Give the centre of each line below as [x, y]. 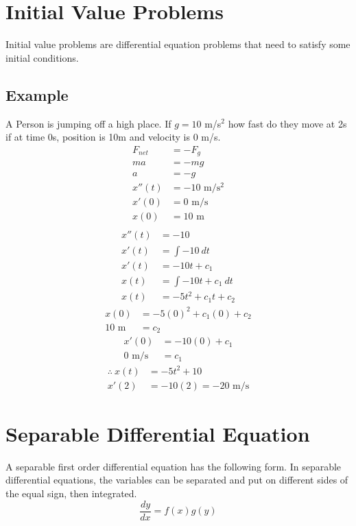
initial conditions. [42, 57]
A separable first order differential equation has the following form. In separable [174, 466]
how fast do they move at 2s [287, 123]
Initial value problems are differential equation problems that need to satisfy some [178, 44]
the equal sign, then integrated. [71, 493]
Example [37, 94]
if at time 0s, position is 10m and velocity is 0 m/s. [113, 137]
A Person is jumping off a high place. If [88, 123]
